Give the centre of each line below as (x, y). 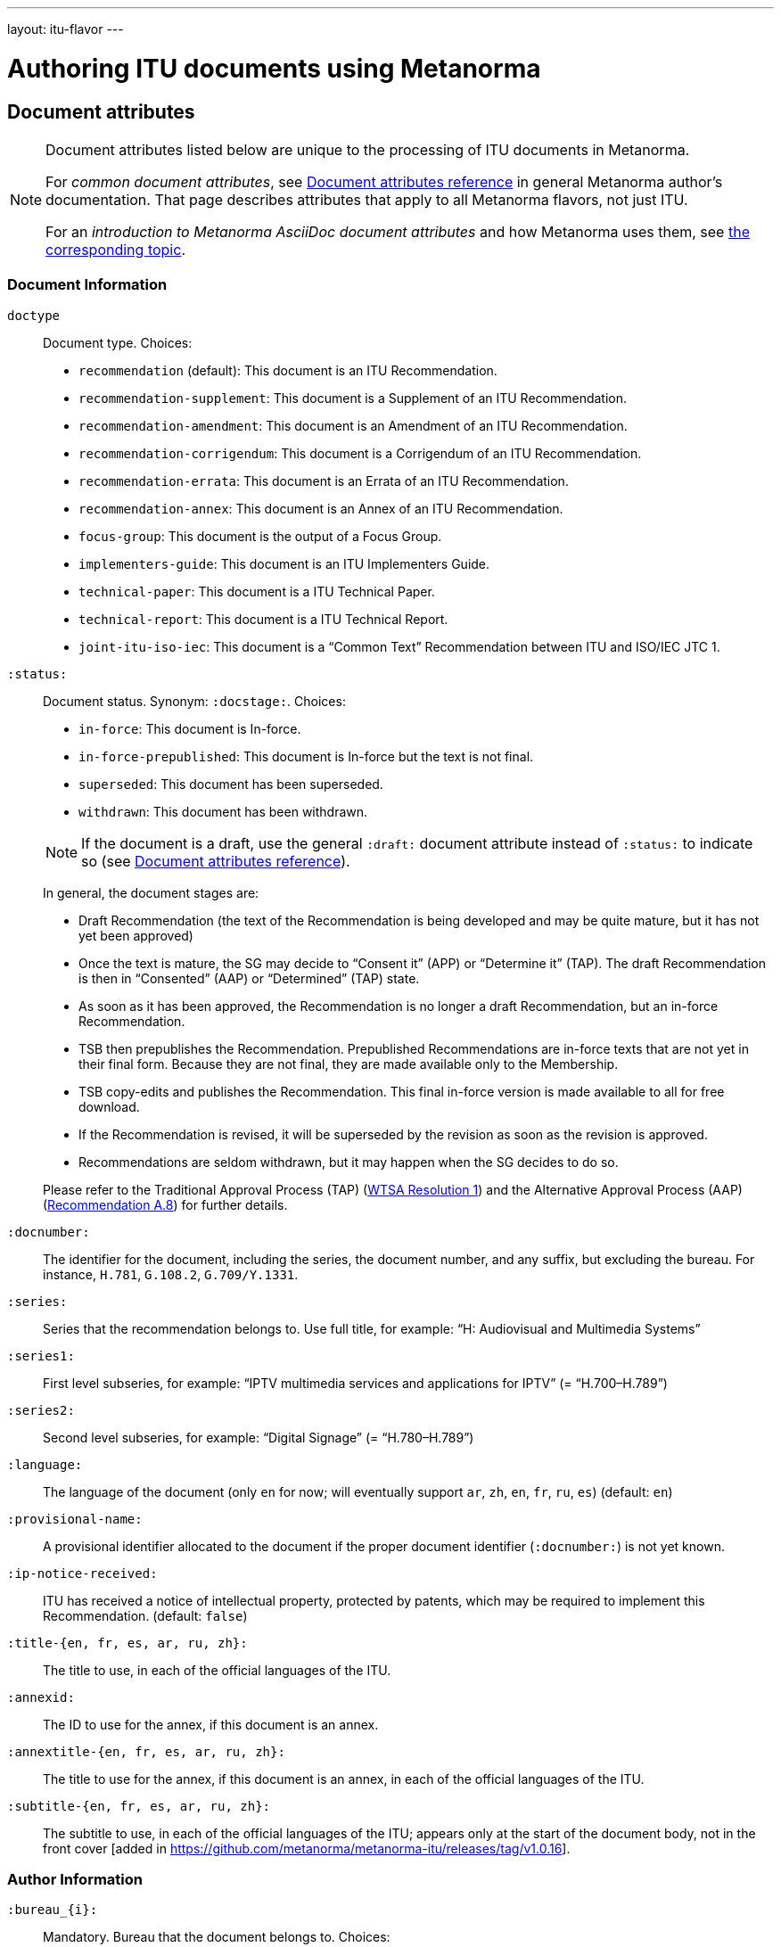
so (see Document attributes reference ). (216, 861)
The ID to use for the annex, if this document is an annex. (211, 1724)
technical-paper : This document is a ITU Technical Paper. (257, 591)
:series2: (41, 1410)
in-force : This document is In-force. (190, 728)
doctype (34, 315)
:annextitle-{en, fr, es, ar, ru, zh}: (146, 1751)
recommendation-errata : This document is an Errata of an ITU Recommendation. (324, 481)
